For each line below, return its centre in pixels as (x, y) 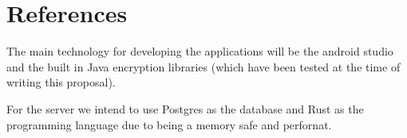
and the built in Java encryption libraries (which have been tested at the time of (203, 66)
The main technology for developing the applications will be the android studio (200, 51)
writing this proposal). (61, 82)
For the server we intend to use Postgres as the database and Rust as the (185, 108)
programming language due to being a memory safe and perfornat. (169, 124)
